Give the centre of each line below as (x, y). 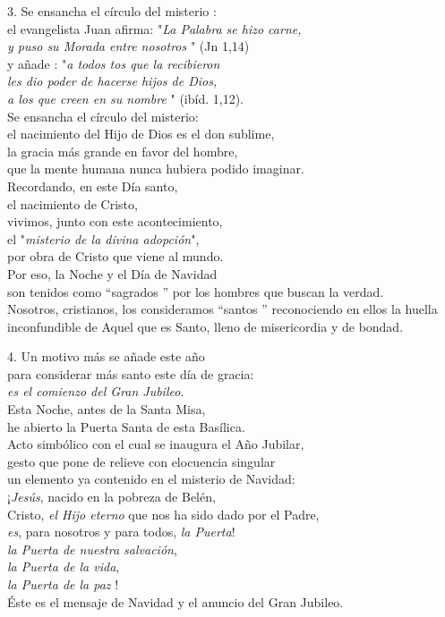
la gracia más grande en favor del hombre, (123, 151)
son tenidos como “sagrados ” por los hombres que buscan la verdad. (196, 291)
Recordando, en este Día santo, (93, 186)
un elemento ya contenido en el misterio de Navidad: (151, 479)
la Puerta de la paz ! (63, 584)
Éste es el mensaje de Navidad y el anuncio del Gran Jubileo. (175, 601)
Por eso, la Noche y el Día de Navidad (112, 273)
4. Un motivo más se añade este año (106, 356)
